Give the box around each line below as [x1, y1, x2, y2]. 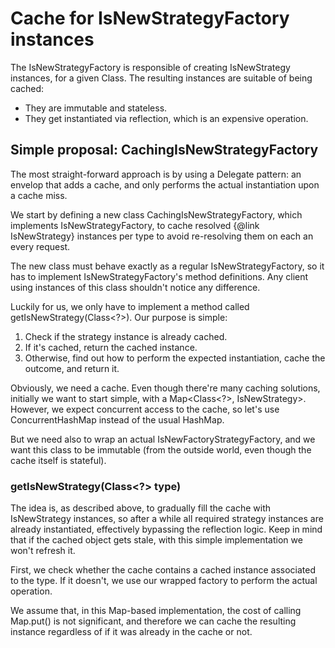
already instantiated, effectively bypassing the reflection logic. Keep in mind [10, 523, 323, 536]
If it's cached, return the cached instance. [24, 341, 198, 353]
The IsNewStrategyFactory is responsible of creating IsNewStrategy [10, 61, 291, 73]
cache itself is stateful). [10, 454, 107, 466]
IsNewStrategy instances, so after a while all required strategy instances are [10, 513, 324, 525]
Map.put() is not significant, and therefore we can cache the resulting [10, 615, 297, 627]
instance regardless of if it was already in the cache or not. [10, 626, 253, 638]
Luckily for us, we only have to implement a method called [10, 300, 250, 312]
